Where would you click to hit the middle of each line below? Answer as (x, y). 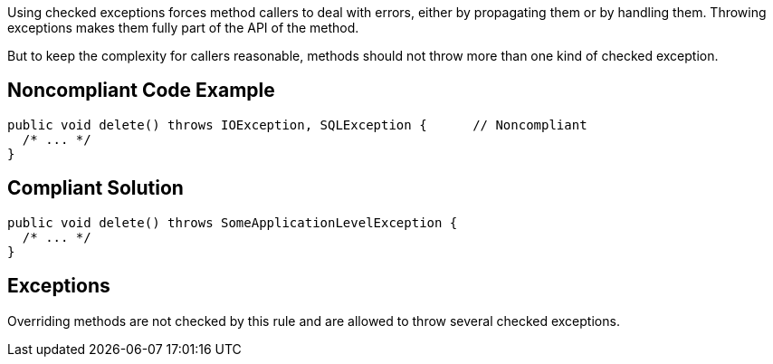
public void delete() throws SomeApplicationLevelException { (233, 222)
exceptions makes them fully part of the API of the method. (183, 28)
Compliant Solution (95, 188)
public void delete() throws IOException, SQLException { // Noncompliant (297, 125)
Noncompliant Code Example (141, 91)
